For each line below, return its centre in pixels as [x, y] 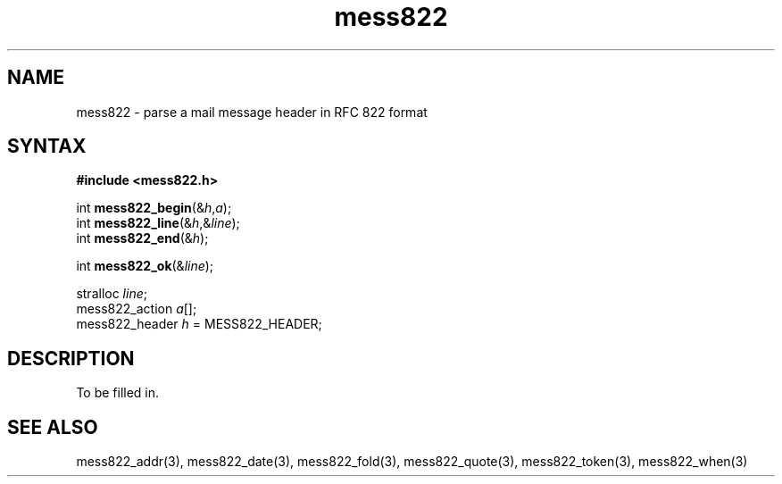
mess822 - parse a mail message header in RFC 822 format [252, 112]
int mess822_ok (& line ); [145, 266]
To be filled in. [118, 393]
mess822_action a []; [137, 309]
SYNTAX [47, 146]
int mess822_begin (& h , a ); [154, 208]
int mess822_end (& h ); [142, 238]
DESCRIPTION [71, 358]
